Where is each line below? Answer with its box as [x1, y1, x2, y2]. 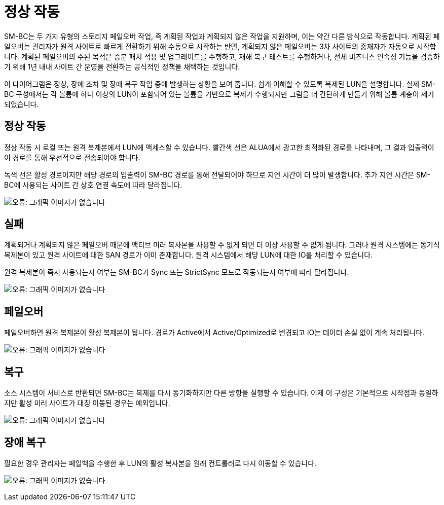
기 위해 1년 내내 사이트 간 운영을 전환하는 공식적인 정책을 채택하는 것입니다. [4, 62, 240, 71]
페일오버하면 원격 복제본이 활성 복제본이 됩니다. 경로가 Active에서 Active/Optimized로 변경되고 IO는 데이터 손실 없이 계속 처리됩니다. [4, 328, 425, 337]
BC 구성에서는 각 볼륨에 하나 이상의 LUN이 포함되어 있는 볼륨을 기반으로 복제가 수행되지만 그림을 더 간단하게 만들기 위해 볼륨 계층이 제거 [4, 89, 434, 98]
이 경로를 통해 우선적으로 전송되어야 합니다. [4, 153, 140, 162]
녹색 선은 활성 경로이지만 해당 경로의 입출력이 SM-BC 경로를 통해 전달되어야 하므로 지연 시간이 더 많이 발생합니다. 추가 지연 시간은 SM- [4, 170, 430, 179]
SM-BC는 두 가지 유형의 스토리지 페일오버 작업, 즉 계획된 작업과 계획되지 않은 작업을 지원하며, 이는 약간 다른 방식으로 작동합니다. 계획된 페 [4, 31, 440, 41]
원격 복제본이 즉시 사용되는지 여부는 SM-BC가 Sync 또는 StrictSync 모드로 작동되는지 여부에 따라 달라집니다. [4, 268, 349, 277]
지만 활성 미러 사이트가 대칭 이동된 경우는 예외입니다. [4, 399, 170, 408]
